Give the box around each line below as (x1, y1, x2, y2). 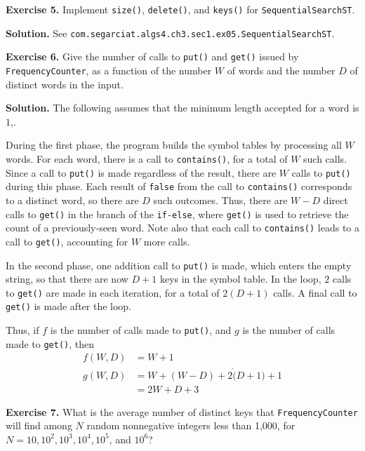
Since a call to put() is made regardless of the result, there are (6, 165, 277, 180)
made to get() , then (6, 336, 95, 351)
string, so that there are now (6, 271, 128, 286)
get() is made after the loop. (6, 299, 132, 314)
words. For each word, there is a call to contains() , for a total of (6, 152, 288, 166)
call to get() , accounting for (6, 234, 128, 248)
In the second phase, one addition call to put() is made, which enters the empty (6, 257, 352, 272)
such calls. (303, 152, 347, 166)
